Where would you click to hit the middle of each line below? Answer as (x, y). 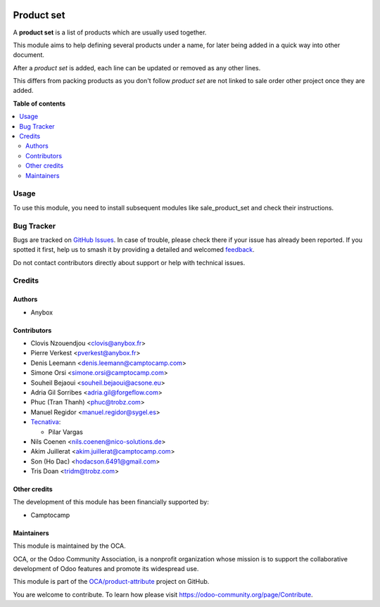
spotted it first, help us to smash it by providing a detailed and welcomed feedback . (134, 250)
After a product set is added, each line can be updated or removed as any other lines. (137, 68)
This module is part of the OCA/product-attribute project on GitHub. (111, 582)
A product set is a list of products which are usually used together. (110, 32)
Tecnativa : (46, 422)
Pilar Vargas (66, 432)
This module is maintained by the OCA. (69, 546)
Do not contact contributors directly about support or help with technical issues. (129, 262)
